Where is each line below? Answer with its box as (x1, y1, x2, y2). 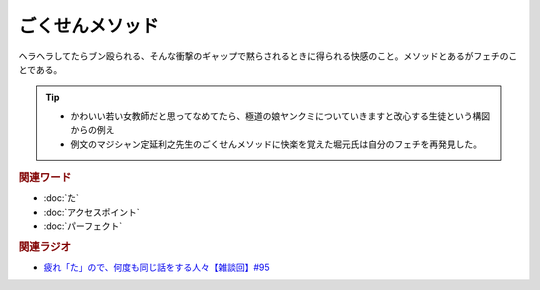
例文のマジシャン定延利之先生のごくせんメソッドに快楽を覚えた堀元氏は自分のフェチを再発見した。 (70, 138, 482, 150)
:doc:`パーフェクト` (43, 220, 123, 232)
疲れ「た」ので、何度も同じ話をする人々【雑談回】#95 (43, 261, 270, 273)
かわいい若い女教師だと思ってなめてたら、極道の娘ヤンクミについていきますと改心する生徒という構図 (70, 110, 490, 122)
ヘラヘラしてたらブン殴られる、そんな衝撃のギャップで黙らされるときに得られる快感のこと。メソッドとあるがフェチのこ (18, 50, 518, 62)
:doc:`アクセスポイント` (43, 206, 140, 218)
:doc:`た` (43, 192, 80, 204)
